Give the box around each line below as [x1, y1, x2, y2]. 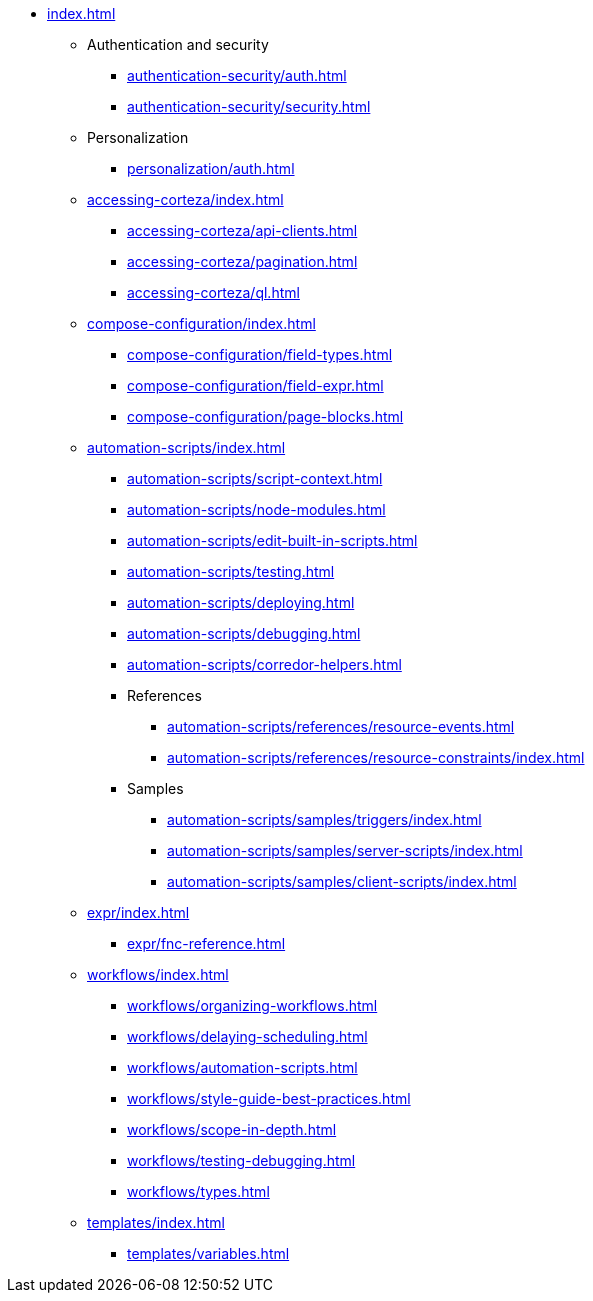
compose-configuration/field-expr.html [127, 377, 384, 394]
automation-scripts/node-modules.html [127, 501, 386, 518]
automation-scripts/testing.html [127, 563, 335, 580]
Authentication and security [87, 36, 269, 53]
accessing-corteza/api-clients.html [127, 222, 358, 239]
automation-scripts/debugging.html [127, 625, 361, 642]
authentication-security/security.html [127, 98, 371, 115]
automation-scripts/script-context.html [127, 470, 383, 487]
